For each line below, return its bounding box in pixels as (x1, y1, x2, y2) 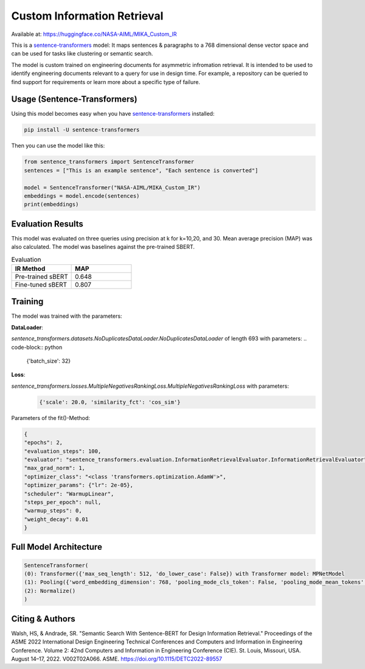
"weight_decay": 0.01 (24, 516, 89, 523)
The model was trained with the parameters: (11, 312, 122, 320)
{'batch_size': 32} (26, 357, 71, 365)
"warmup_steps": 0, (24, 507, 82, 514)
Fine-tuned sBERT (15, 280, 68, 289)
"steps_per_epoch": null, (24, 499, 102, 505)
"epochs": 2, (24, 439, 63, 446)
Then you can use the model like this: (11, 142, 105, 149)
